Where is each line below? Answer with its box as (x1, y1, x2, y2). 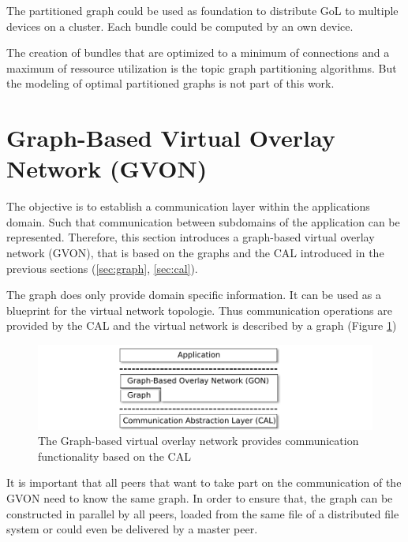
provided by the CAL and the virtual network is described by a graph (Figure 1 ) (6, 317, 397, 334)
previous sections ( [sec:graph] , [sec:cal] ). (6, 260, 198, 276)
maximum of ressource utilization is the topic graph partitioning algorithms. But (6, 59, 397, 76)
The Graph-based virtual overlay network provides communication (38, 432, 359, 449)
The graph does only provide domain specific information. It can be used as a (6, 286, 381, 303)
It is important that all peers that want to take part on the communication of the (6, 474, 402, 491)
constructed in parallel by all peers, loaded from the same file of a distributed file (6, 505, 399, 521)
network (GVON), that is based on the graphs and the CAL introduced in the (6, 245, 384, 261)
